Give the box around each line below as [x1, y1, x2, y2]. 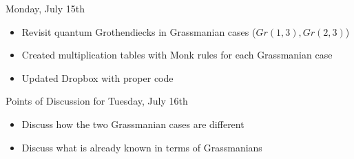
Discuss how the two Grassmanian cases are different [21, 116, 244, 131]
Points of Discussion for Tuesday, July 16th [6, 94, 188, 108]
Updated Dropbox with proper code [21, 70, 174, 85]
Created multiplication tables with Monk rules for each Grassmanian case [21, 47, 333, 62]
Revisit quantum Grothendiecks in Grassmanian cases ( [21, 24, 256, 39]
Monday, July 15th [6, 1, 85, 15]
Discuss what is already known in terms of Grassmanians [21, 140, 262, 154]
